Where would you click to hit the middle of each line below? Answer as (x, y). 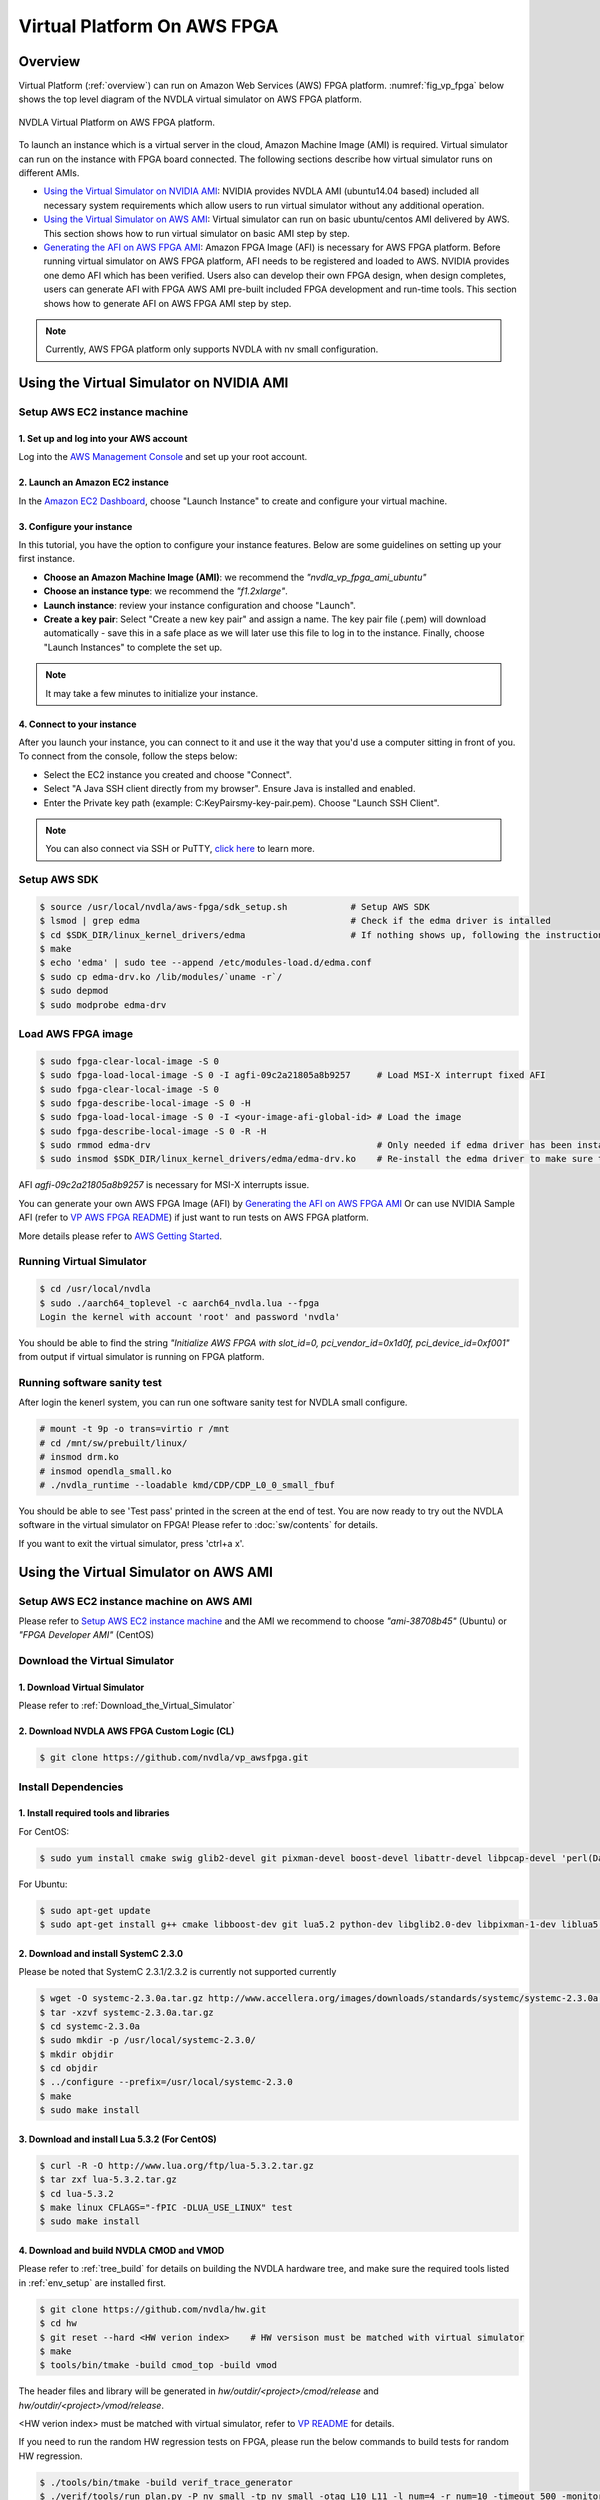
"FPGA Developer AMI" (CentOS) (86, 1635)
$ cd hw (58, 2323)
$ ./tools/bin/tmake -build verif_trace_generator (166, 2482)
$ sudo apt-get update (95, 1910)
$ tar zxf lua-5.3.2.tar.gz (108, 2179)
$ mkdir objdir (76, 2054)
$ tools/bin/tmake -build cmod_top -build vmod (158, 2365)
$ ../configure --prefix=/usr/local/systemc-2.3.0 (166, 2082)
